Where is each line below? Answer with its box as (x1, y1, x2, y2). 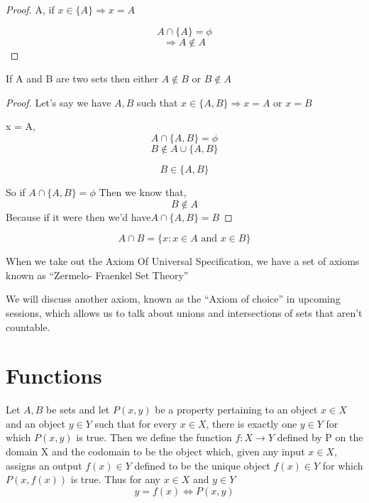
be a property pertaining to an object (155, 402, 318, 417)
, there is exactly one (206, 416, 297, 431)
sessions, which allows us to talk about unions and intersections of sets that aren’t (6, 305, 363, 320)
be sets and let (46, 402, 110, 417)
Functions (6, 361, 102, 390)
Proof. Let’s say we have (6, 94, 111, 109)
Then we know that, (99, 184, 187, 199)
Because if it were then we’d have (6, 209, 151, 224)
